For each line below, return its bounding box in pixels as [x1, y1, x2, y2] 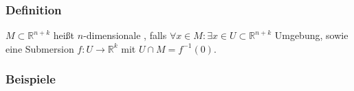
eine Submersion [5, 41, 74, 55]
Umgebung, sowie [274, 28, 349, 42]
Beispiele [5, 70, 56, 88]
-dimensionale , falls [83, 28, 167, 42]
